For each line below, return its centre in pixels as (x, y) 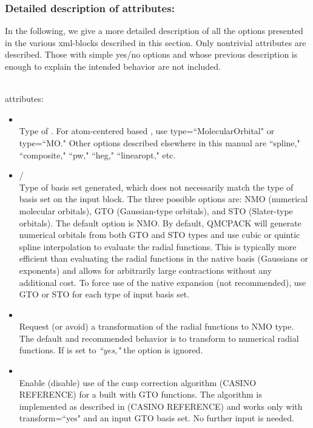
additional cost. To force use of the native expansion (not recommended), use (163, 282)
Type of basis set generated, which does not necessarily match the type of (156, 187)
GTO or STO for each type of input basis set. (104, 294)
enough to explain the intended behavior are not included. (113, 66)
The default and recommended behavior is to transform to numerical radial (159, 338)
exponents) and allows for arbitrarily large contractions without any (146, 270)
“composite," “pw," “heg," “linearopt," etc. (97, 155)
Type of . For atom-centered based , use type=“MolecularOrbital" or (147, 131)
